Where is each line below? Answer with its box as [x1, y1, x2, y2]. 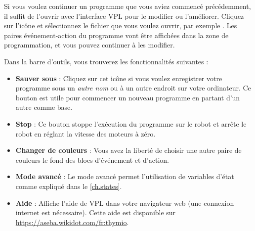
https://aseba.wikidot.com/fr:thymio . [15, 217, 129, 227]
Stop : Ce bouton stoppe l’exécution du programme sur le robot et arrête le [15, 118, 247, 129]
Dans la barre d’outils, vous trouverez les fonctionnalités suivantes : [4, 56, 209, 66]
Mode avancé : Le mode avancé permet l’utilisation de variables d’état [15, 171, 234, 182]
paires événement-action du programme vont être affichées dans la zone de [4, 30, 229, 40]
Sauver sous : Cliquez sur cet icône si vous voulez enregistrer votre [15, 73, 222, 83]
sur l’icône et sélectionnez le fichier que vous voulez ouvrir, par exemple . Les [4, 20, 237, 31]
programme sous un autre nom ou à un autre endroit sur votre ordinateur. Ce [15, 83, 251, 93]
